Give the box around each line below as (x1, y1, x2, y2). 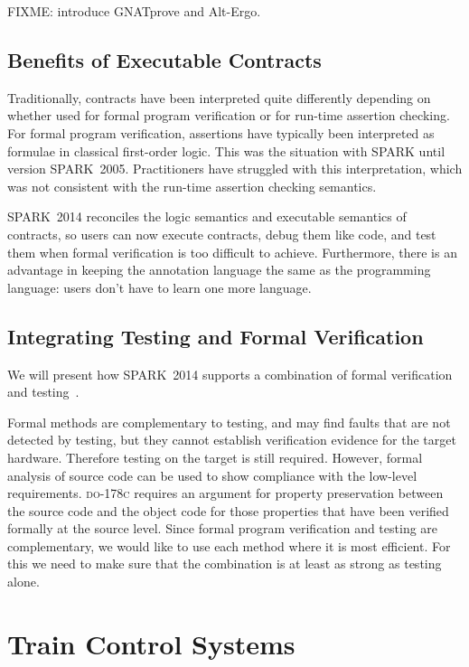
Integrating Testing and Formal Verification (7, 322, 424, 350)
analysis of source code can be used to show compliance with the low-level (7, 465, 417, 484)
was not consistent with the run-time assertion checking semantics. (7, 176, 377, 195)
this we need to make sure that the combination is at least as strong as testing (7, 554, 442, 573)
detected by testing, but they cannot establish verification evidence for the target (7, 430, 456, 449)
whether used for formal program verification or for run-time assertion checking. (7, 106, 450, 125)
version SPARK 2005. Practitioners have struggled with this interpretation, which (7, 159, 463, 178)
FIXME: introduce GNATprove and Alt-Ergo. (7, 2, 261, 20)
